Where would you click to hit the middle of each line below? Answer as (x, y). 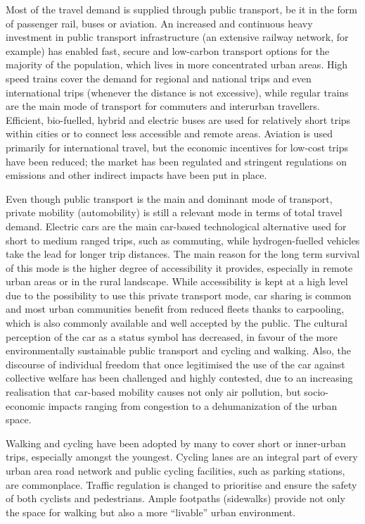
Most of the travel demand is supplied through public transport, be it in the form (181, 9)
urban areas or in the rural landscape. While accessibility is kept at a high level (177, 281)
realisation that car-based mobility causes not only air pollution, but (153, 392)
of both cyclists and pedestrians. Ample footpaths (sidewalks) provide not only (175, 498)
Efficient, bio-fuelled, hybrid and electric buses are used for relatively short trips (178, 119)
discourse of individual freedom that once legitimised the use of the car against (175, 364)
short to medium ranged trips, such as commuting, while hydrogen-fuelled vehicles (183, 240)
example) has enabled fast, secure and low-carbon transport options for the (168, 50)
